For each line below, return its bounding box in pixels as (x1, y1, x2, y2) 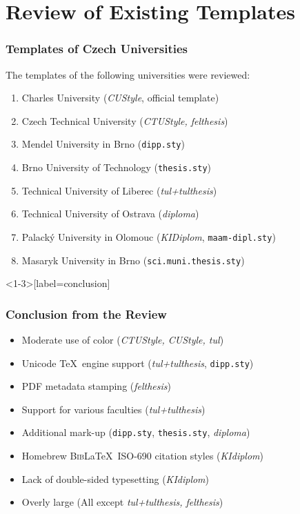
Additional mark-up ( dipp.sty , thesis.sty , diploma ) (21, 425, 250, 439)
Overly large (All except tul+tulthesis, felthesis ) (21, 495, 223, 509)
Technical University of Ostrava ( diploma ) (21, 206, 199, 221)
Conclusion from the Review (6, 305, 167, 322)
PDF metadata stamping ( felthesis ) (21, 379, 172, 393)
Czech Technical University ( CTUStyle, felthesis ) (21, 113, 228, 128)
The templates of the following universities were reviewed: (6, 67, 250, 81)
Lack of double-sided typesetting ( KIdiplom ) (21, 471, 210, 486)
